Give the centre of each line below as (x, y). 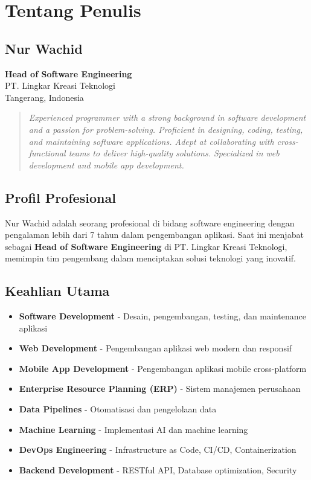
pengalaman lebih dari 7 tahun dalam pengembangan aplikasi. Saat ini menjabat (154, 235)
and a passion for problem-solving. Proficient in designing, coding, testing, (166, 129)
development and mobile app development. (106, 165)
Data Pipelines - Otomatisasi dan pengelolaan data (118, 409)
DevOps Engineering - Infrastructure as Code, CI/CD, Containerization (158, 450)
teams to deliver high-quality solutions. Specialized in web (174, 153)
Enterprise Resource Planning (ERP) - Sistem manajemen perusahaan (160, 389)
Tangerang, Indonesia (44, 97)
